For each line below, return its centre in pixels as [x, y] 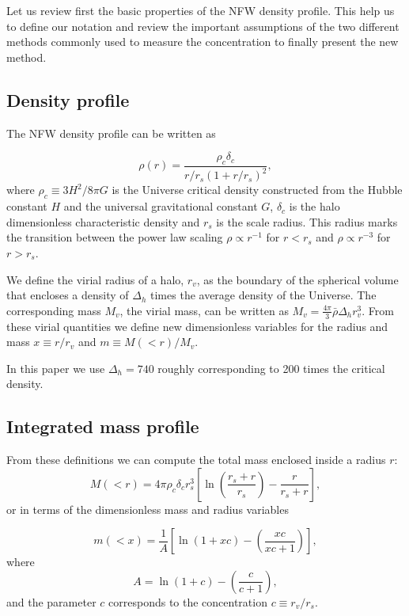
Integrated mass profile [103, 426]
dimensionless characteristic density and [103, 221]
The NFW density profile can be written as [111, 133]
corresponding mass [54, 310]
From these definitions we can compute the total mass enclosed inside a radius [196, 460]
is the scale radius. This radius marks [307, 221]
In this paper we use [56, 368]
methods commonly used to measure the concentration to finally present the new [203, 42]
